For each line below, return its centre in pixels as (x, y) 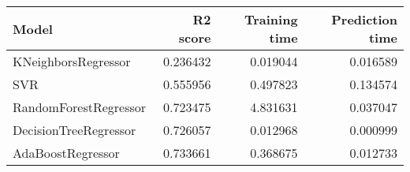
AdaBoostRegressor (66, 153)
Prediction (364, 19)
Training (271, 19)
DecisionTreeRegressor (75, 130)
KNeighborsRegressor (72, 61)
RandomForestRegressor (80, 107)
